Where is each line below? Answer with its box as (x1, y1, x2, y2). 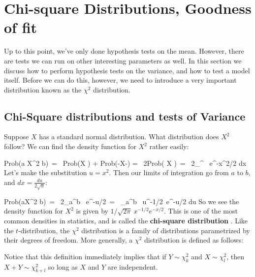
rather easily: (149, 141, 189, 152)
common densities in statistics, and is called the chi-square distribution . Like (4, 215, 248, 225)
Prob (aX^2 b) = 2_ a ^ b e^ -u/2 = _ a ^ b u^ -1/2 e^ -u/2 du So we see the (4, 196, 239, 206)
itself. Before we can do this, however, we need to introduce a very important (4, 75, 237, 85)
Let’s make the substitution (4, 167, 87, 178)
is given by (76, 206, 108, 216)
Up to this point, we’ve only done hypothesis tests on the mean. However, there (4, 46, 244, 56)
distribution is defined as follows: (144, 235, 244, 245)
